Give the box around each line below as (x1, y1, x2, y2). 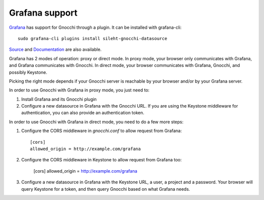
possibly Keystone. (9, 69, 47, 75)
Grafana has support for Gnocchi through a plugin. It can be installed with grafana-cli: (9, 24, 182, 30)
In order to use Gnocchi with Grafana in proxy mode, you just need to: (9, 87, 150, 93)
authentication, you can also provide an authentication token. (21, 110, 144, 116)
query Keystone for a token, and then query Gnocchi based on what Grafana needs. (21, 186, 190, 192)
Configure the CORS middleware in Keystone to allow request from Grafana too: (21, 157, 182, 163)
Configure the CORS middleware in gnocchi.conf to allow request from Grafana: (21, 128, 182, 134)
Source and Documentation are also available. (9, 46, 102, 52)
